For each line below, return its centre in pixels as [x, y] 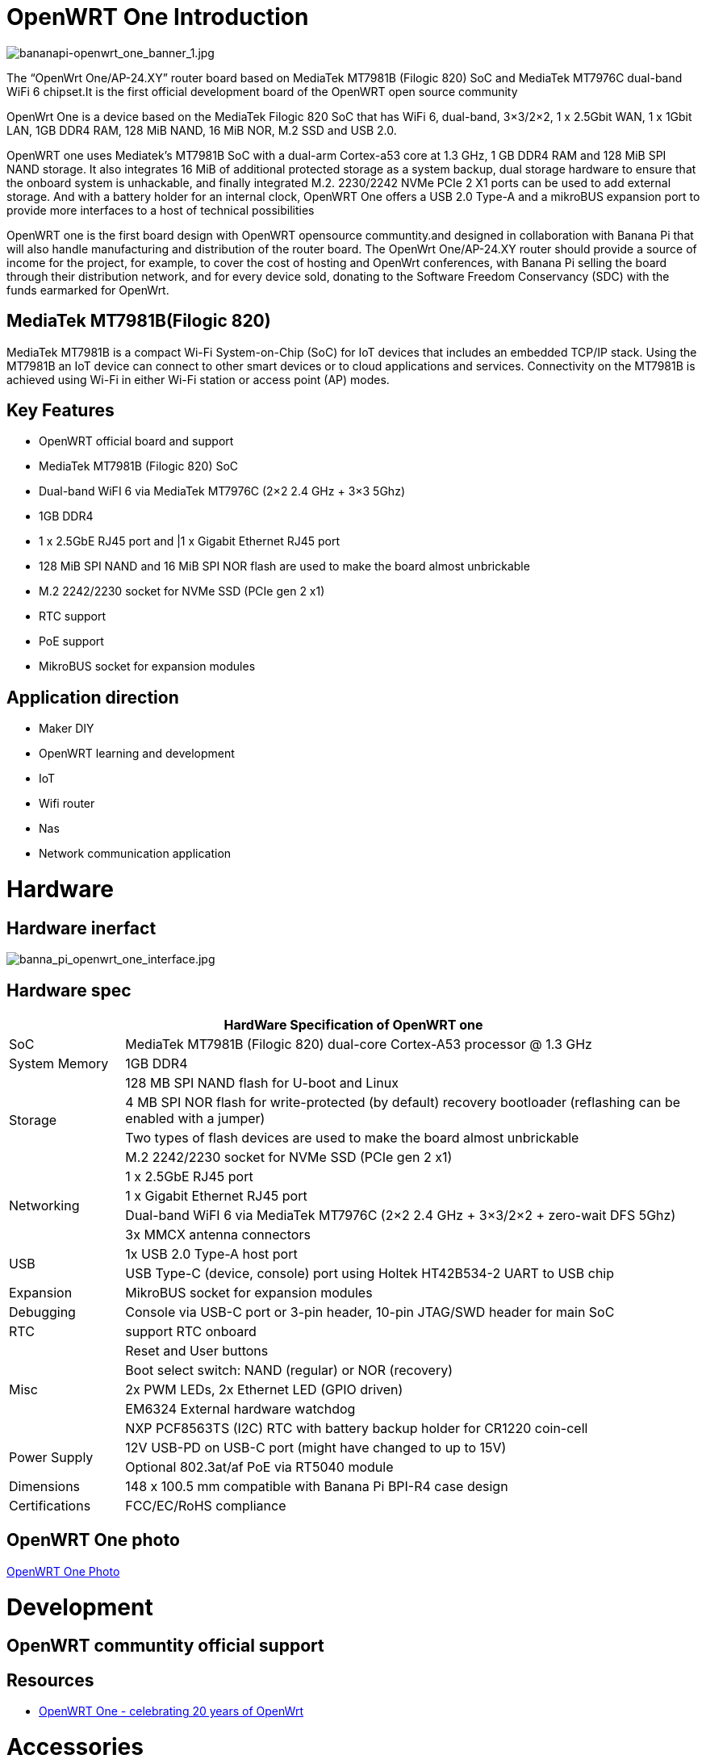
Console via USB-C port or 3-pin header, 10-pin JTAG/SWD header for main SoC [370, 1312]
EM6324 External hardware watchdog [240, 1409]
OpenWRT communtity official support [165, 1646]
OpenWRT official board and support [136, 441]
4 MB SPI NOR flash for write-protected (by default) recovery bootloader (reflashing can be [403, 1103]
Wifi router [67, 804]
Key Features [61, 411]
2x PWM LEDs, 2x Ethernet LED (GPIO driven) [264, 1390]
